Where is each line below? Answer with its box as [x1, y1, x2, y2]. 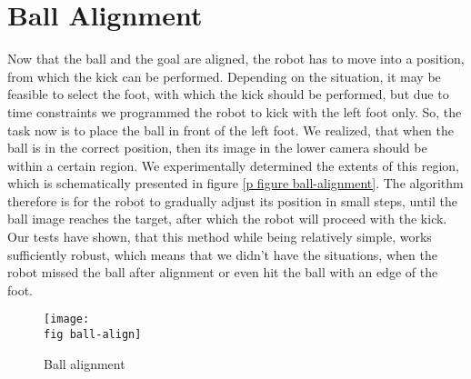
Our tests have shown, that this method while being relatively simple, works [7, 227, 432, 246]
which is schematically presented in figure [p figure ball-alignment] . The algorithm [7, 174, 464, 193]
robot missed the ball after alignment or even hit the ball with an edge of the [7, 263, 438, 282]
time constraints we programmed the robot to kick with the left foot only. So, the [7, 102, 462, 121]
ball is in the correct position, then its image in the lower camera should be [7, 138, 427, 157]
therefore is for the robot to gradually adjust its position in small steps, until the [7, 191, 458, 210]
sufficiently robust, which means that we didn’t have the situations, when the [7, 244, 437, 264]
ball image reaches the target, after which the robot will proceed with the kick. [7, 209, 447, 228]
